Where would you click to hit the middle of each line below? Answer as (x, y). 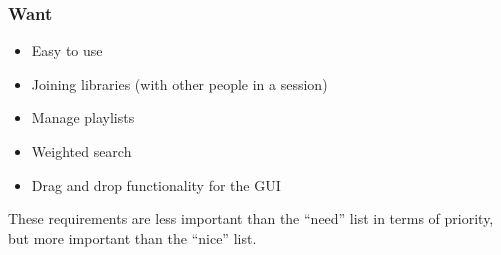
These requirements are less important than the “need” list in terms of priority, (251, 218)
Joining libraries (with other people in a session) (179, 83)
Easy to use (67, 50)
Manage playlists (83, 117)
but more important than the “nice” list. (132, 237)
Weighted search (81, 151)
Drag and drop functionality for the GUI (156, 184)
